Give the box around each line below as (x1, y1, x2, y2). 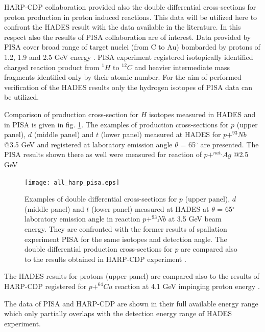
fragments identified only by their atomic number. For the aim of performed (4, 72, 242, 82)
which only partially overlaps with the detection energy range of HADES (4, 308, 232, 319)
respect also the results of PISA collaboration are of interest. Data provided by (4, 31, 251, 42)
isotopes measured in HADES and (149, 108, 256, 119)
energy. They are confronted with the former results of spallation (25, 223, 227, 234)
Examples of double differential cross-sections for (25, 193, 177, 204)
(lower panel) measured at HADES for (101, 129, 221, 140)
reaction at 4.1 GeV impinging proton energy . (115, 280, 260, 291)
